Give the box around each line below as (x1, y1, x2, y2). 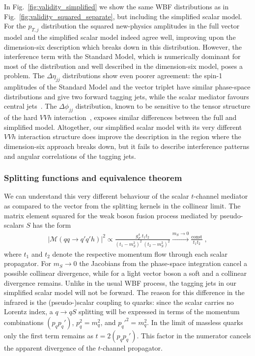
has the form (32, 220, 71, 230)
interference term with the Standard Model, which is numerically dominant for (4, 51, 241, 61)
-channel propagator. (100, 342, 163, 353)
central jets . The (4, 101, 57, 111)
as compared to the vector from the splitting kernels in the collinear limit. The (4, 200, 241, 210)
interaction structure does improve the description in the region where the (18, 131, 241, 142)
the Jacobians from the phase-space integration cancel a (79, 258, 248, 268)
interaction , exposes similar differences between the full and (54, 112, 237, 122)
